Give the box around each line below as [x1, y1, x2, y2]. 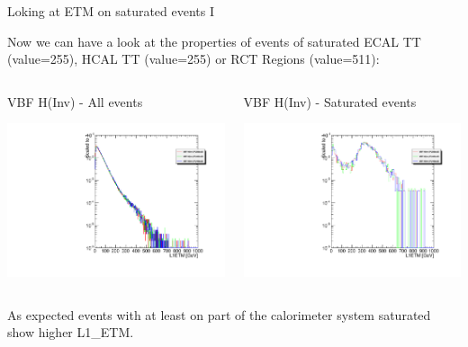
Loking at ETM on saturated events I [7, 2, 215, 20]
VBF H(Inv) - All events [7, 92, 143, 111]
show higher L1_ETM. [7, 323, 134, 342]
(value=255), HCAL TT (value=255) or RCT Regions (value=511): [7, 49, 380, 68]
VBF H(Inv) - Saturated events [243, 92, 417, 111]
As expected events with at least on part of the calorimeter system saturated [7, 305, 431, 324]
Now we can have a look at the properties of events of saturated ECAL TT [7, 31, 421, 50]
